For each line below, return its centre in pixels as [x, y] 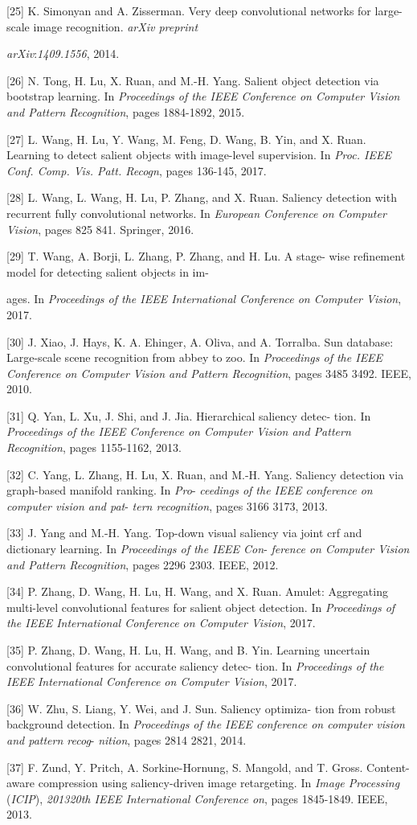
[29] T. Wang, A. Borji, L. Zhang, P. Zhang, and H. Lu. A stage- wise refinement [206, 256]
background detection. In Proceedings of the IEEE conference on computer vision [206, 724]
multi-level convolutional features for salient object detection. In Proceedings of [201, 607]
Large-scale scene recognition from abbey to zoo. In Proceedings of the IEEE [195, 357]
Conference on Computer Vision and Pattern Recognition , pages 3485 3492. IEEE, [209, 373]
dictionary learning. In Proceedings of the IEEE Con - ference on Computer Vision [208, 549]
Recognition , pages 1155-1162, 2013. [94, 447]
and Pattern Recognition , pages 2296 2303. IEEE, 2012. [143, 564]
